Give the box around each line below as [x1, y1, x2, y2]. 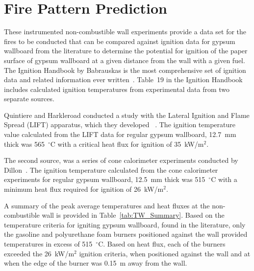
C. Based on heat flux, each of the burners [98, 239, 226, 248]
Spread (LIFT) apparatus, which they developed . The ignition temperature [4, 119, 236, 130]
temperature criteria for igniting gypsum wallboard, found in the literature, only [4, 219, 246, 229]
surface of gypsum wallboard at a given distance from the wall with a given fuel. [4, 55, 245, 65]
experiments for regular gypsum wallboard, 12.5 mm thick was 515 [4, 174, 205, 184]
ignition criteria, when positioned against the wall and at [79, 248, 251, 258]
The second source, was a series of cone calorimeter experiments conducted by [4, 155, 238, 165]
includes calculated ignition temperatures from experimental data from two [4, 84, 230, 94]
